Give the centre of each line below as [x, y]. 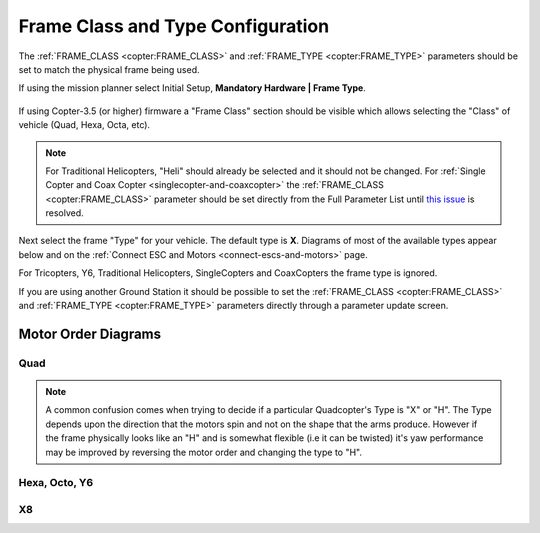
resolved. [64, 213]
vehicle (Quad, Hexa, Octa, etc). [84, 125]
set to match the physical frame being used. [109, 69]
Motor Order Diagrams [90, 333]
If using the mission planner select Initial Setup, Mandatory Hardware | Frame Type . [192, 88]
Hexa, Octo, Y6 [56, 483]
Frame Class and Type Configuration [174, 26]
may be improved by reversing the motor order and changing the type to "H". [204, 452]
